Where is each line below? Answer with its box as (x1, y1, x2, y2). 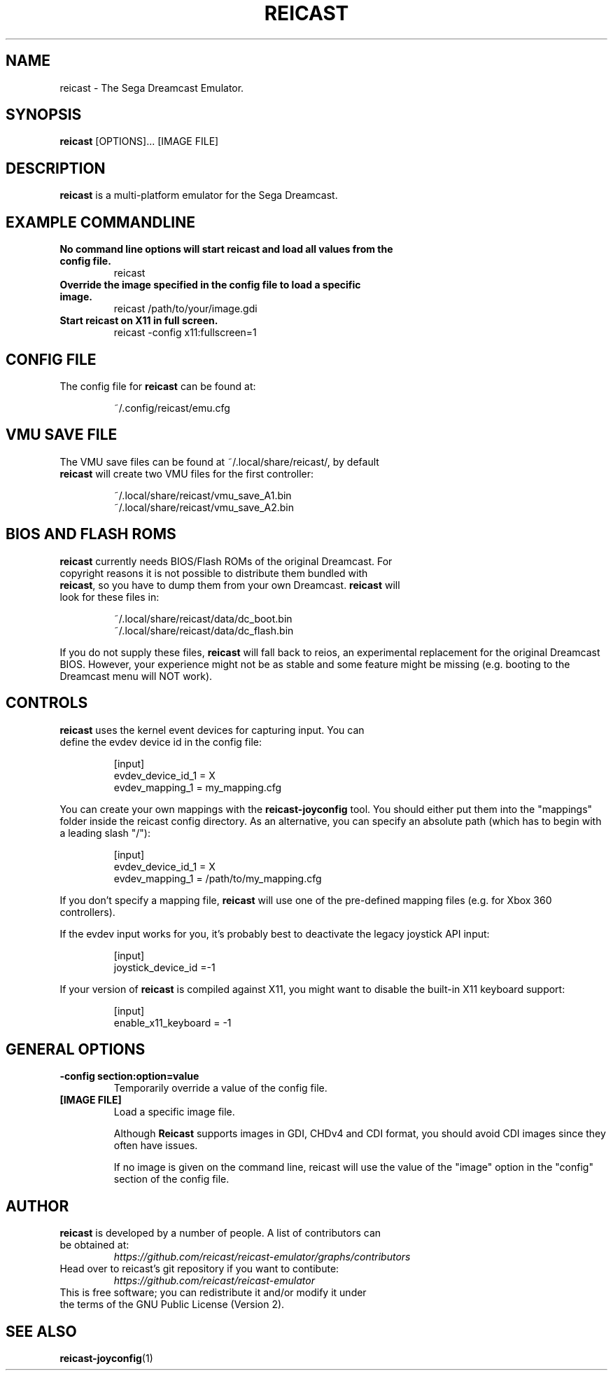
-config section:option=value (59, 1070, 199, 1083)
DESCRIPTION (6, 159, 106, 177)
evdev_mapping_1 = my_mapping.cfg (113, 781, 282, 793)
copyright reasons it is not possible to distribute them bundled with (59, 567, 368, 579)
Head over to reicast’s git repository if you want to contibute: (59, 1263, 339, 1275)
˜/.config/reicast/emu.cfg (113, 401, 230, 414)
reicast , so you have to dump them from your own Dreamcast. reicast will (59, 578, 400, 591)
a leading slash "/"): (59, 826, 150, 839)
